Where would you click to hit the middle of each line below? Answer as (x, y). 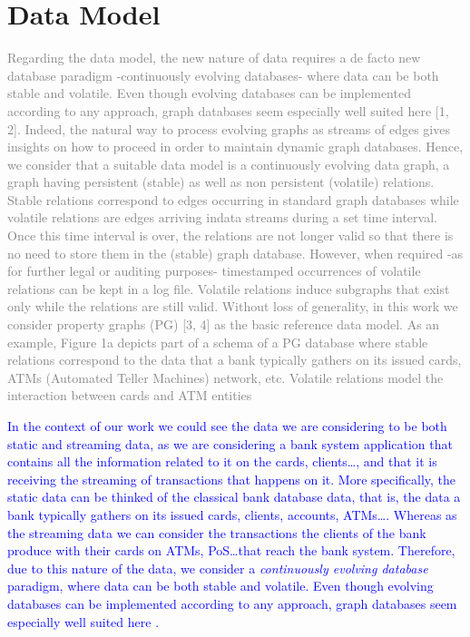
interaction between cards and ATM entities (130, 395)
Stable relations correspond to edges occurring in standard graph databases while (233, 199)
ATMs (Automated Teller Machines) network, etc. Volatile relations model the (225, 377)
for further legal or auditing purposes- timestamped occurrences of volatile (214, 271)
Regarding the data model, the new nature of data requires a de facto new (214, 58)
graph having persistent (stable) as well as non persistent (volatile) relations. (221, 182)
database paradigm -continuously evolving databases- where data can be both (223, 75)
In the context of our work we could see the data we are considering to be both (227, 426)
